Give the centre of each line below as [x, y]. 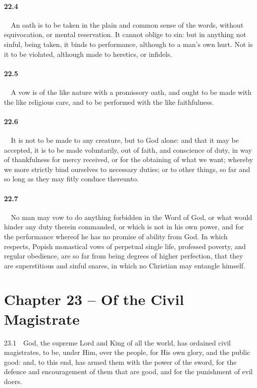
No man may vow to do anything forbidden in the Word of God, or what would [131, 217]
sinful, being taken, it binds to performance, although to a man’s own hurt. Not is [128, 44]
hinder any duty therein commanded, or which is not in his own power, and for [124, 227]
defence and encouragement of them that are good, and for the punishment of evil [128, 371]
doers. [13, 381]
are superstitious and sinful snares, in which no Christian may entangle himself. [125, 265]
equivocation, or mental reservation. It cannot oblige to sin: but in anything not [125, 34]
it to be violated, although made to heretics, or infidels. [88, 54]
